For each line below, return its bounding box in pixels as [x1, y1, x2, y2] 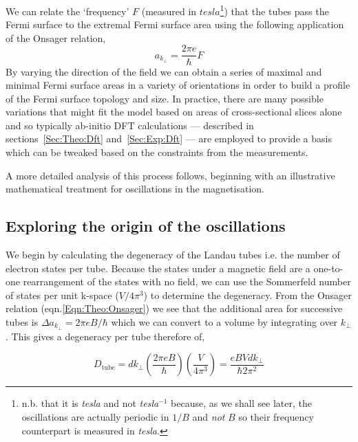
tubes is [6, 315, 39, 329]
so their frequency [238, 410, 314, 424]
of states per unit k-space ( [6, 287, 119, 302]
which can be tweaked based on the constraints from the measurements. [6, 145, 308, 159]
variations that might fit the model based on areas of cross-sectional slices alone [6, 104, 342, 119]
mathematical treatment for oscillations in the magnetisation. [6, 181, 264, 196]
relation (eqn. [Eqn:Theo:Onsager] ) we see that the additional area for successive [6, 301, 343, 316]
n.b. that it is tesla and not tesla [21, 396, 159, 410]
